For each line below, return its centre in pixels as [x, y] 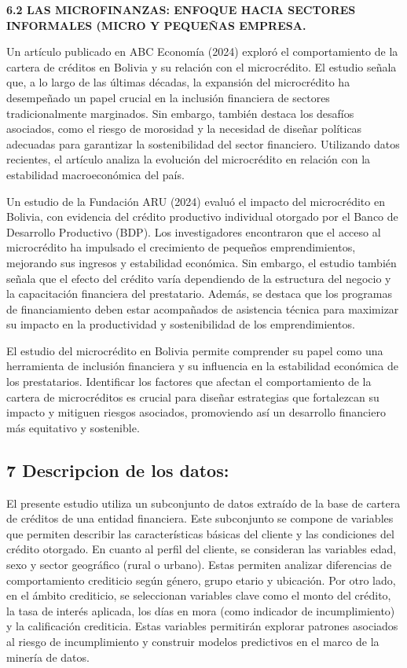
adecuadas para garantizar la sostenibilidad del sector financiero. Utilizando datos [203, 143]
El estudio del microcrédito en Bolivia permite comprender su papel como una [195, 350]
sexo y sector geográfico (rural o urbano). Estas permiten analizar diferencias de [199, 565]
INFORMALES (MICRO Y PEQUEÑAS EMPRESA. [156, 25]
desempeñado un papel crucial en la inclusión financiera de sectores [168, 97]
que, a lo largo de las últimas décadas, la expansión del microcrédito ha [178, 82]
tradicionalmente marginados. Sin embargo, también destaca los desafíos [180, 113]
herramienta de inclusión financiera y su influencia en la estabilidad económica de [202, 366]
